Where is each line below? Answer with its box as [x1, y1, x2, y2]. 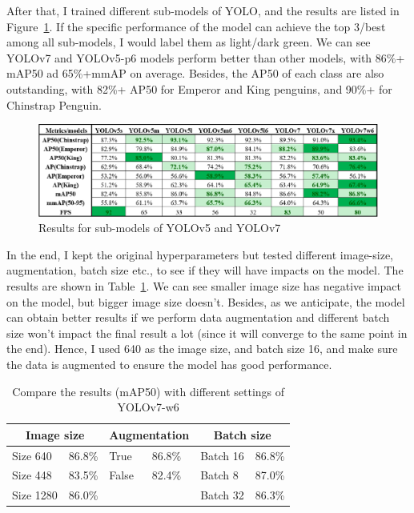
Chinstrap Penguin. [6, 96, 102, 113]
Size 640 [12, 447, 52, 463]
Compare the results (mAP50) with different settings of [12, 383, 285, 399]
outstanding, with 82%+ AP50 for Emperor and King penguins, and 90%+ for [6, 80, 392, 97]
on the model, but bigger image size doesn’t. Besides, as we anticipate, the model [6, 293, 405, 310]
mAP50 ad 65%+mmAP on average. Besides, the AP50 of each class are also [6, 65, 384, 82]
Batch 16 [200, 447, 244, 463]
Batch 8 [200, 467, 239, 483]
